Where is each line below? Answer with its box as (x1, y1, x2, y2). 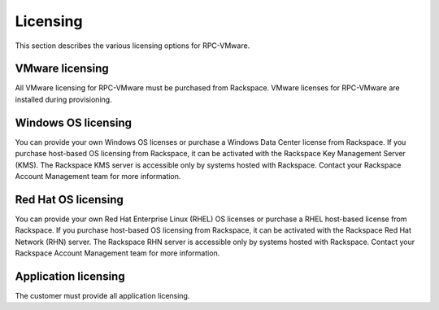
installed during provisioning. (15, 94, 113, 104)
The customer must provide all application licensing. (15, 290, 190, 300)
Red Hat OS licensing (15, 192, 124, 207)
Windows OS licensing (15, 116, 132, 129)
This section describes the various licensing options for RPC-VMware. (15, 41, 250, 50)
